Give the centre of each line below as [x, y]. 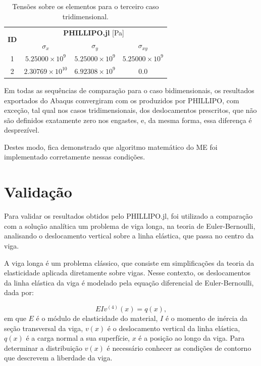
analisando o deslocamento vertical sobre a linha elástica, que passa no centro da [129, 236]
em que [15, 318]
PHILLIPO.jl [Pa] [94, 33]
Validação [38, 192]
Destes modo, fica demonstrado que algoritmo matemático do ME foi [111, 147]
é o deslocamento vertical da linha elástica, [174, 328]
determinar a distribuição [43, 348]
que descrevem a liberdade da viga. [58, 358]
